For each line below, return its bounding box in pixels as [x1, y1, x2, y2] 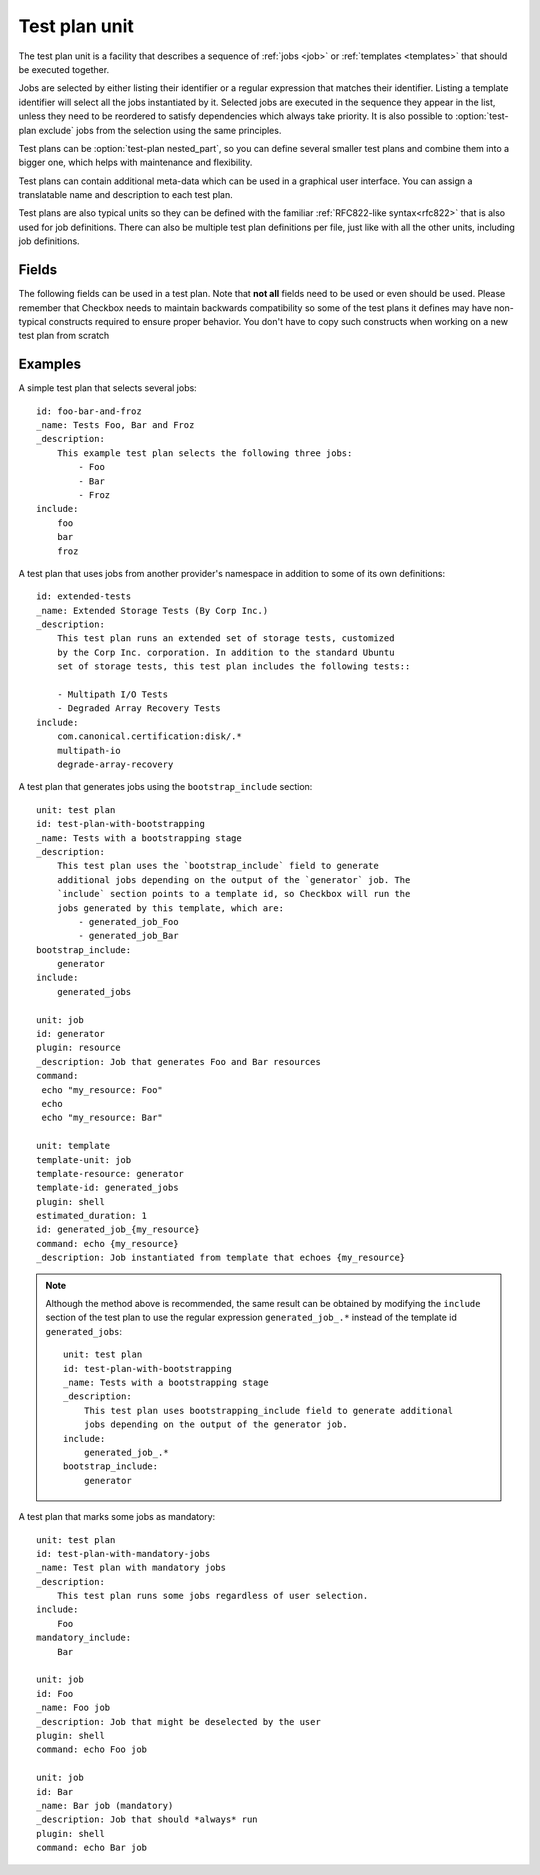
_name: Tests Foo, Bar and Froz [36, 420, 195, 430]
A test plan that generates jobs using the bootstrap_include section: [18, 781, 313, 793]
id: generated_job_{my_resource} [36, 1224, 200, 1235]
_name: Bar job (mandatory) [36, 1800, 174, 1811]
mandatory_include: [36, 1632, 132, 1644]
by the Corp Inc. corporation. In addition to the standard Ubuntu [56, 646, 395, 658]
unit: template [36, 1140, 111, 1152]
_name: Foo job [36, 1702, 111, 1714]
